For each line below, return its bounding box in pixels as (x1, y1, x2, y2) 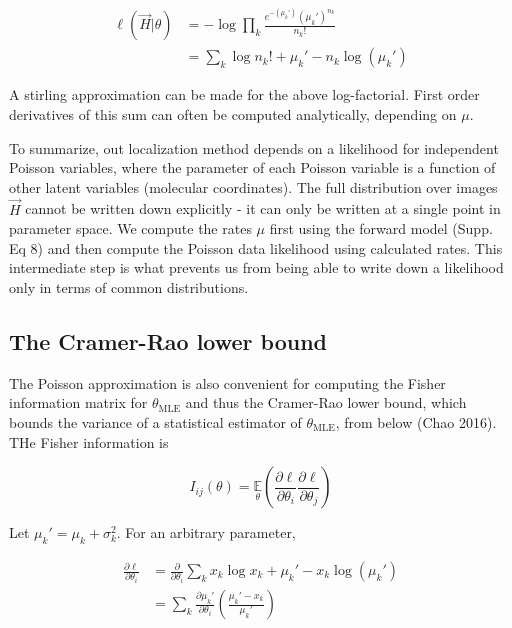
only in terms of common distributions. (9, 277, 249, 298)
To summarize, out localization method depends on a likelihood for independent (9, 137, 499, 158)
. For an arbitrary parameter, (116, 522, 296, 543)
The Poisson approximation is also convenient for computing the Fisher (9, 372, 446, 393)
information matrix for (9, 392, 148, 413)
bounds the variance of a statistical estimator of (9, 412, 302, 433)
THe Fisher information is (9, 431, 169, 452)
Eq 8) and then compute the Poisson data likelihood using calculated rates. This (9, 237, 503, 258)
